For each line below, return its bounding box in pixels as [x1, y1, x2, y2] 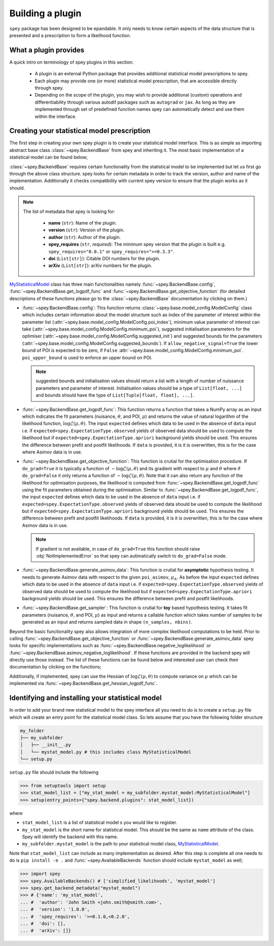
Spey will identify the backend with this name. [22, 834, 118, 840]
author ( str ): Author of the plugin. [48, 234, 121, 240]
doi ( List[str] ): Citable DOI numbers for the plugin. [48, 255, 160, 261]
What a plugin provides [9, 46, 85, 54]
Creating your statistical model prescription [9, 127, 151, 135]
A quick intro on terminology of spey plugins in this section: [9, 59, 134, 65]
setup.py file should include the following [9, 769, 99, 775]
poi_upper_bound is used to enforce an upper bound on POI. [22, 354, 152, 360]
